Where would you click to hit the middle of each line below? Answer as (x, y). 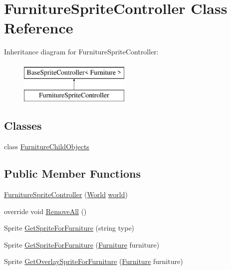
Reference (39, 28)
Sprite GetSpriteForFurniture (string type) (69, 228)
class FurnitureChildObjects (47, 146)
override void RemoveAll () (45, 211)
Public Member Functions (72, 173)
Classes (23, 126)
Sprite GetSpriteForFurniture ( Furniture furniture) (82, 244)
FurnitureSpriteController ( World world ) (66, 194)
